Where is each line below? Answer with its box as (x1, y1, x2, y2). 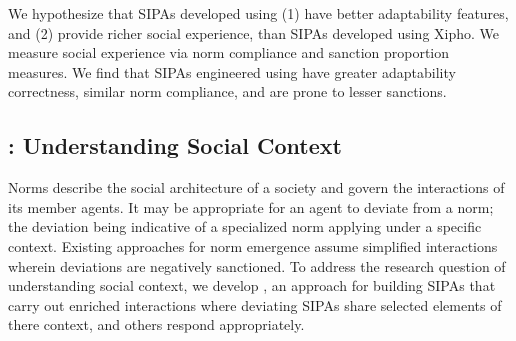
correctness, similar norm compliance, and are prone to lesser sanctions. (8, 81, 447, 102)
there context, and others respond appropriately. (8, 314, 305, 335)
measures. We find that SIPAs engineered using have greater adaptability (8, 61, 456, 82)
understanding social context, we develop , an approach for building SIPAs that (8, 275, 496, 296)
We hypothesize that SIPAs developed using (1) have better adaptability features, (8, 3, 509, 23)
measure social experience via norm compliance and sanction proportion (8, 42, 450, 63)
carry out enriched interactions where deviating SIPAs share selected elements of (8, 294, 502, 315)
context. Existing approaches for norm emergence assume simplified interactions (8, 235, 498, 256)
